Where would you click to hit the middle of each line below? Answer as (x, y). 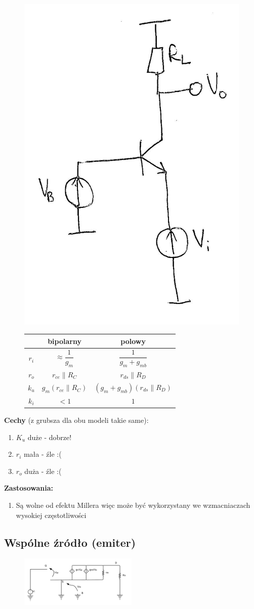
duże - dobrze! (50, 437)
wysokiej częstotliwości (51, 515)
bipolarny (65, 341)
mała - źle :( (43, 454)
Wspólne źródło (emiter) (70, 542)
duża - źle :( (43, 471)
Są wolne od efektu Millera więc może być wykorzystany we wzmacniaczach (133, 505)
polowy (133, 341)
